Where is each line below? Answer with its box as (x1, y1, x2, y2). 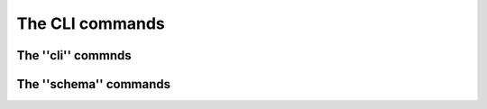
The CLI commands (16, 14, 166, 33)
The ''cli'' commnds (16, 48, 132, 63)
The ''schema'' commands (16, 77, 171, 92)
